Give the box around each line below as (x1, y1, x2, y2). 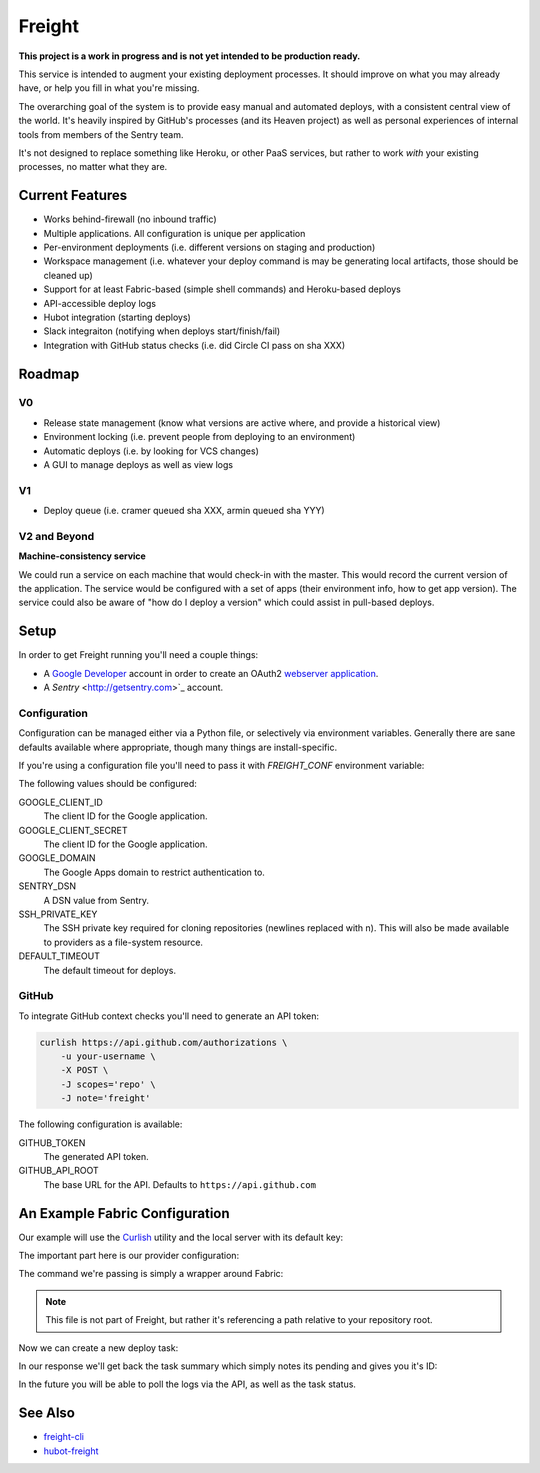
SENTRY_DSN (18, 880, 77, 892)
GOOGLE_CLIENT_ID (18, 796, 104, 808)
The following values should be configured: (18, 778, 197, 790)
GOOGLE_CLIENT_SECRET (18, 824, 129, 836)
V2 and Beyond (18, 529, 95, 543)
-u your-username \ (60, 1051, 157, 1062)
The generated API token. (43, 1151, 149, 1163)
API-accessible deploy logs (43, 297, 157, 309)
